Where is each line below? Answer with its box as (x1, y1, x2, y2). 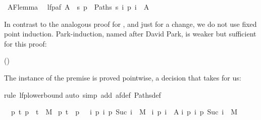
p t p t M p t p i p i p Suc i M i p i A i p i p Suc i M (11, 106, 238, 117)
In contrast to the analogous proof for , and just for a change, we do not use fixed (4, 18, 257, 29)
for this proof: (4, 38, 47, 49)
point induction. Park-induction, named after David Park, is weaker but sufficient (4, 28, 256, 39)
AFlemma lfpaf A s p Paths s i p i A (7, 2, 149, 12)
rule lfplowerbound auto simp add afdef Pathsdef (4, 89, 161, 100)
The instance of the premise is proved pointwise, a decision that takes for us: (4, 72, 241, 83)
